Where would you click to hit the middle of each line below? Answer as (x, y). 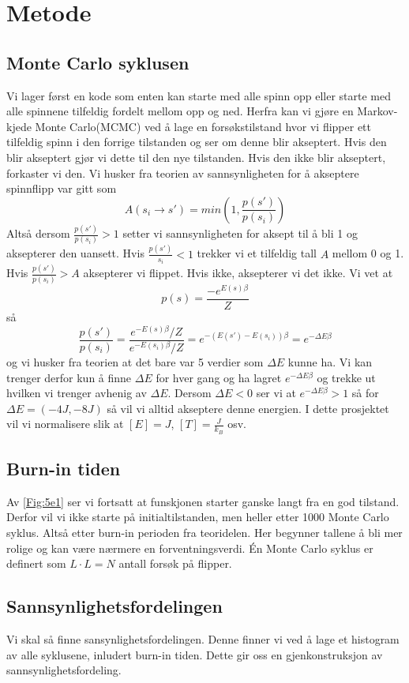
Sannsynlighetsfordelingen (114, 606)
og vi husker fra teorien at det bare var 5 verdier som (135, 362)
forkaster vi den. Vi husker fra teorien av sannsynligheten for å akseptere (183, 173)
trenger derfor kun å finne (69, 377)
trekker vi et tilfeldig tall (257, 253)
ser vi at (276, 393)
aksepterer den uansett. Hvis (75, 253)
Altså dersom (38, 233)
